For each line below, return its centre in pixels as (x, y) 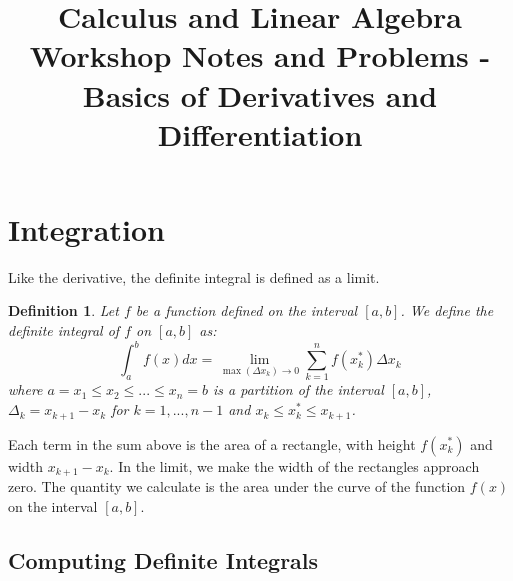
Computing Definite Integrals (163, 559)
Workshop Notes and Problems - (260, 55)
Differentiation (260, 133)
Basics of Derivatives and (260, 94)
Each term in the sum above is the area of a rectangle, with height (212, 443)
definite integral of (64, 330)
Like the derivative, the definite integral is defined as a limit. (194, 276)
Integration (86, 228)
